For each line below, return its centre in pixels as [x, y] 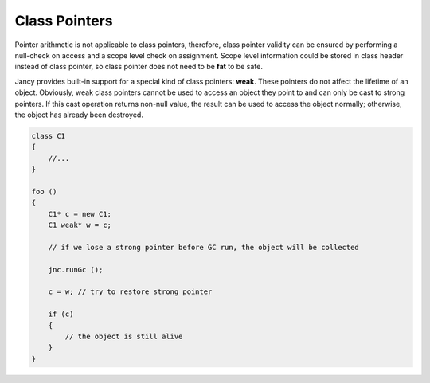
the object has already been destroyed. [79, 115]
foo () [44, 191]
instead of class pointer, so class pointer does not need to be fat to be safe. [139, 67]
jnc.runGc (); [76, 270]
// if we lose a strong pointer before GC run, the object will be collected [204, 247]
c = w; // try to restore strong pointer [130, 292]
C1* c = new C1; [80, 214]
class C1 [49, 136]
